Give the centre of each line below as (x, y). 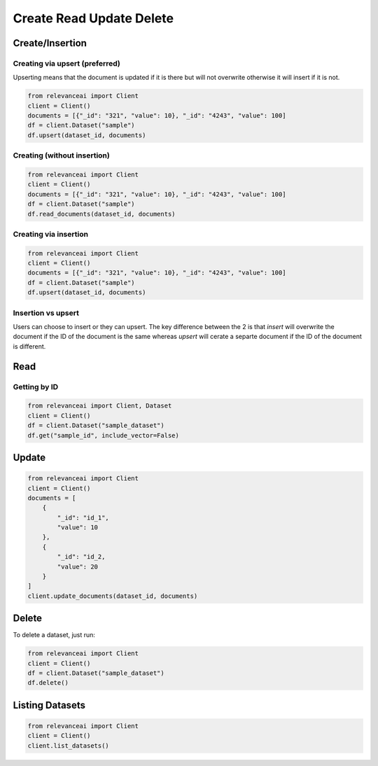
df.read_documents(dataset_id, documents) (101, 214)
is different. (29, 346)
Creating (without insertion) (61, 155)
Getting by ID (36, 387)
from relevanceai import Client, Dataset (100, 406)
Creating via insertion (51, 234)
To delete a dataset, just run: (54, 635)
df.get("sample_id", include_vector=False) (104, 435)
